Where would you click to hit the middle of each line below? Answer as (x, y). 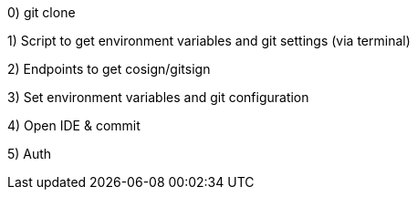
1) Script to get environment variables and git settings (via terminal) (209, 41)
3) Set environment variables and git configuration (158, 97)
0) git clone (42, 12)
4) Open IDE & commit (74, 125)
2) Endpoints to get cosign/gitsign (109, 69)
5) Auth (30, 154)
